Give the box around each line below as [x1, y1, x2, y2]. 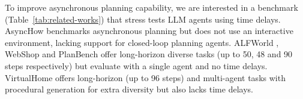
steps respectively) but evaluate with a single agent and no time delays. [5, 59, 268, 72]
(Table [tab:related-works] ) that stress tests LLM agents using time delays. [5, 13, 281, 25]
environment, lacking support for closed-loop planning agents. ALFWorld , [5, 36, 279, 48]
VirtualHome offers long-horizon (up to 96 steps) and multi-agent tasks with [5, 71, 286, 83]
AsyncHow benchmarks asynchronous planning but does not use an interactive [5, 24, 293, 37]
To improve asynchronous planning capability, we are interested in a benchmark [5, 1, 298, 13]
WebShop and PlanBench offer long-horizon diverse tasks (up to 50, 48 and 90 [5, 48, 293, 60]
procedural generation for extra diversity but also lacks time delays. [5, 83, 253, 95]
